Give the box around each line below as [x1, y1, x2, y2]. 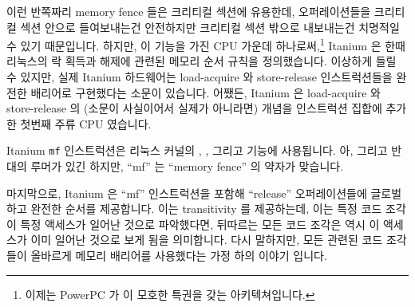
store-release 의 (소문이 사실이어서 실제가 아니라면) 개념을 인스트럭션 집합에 [6, 100, 382, 116]
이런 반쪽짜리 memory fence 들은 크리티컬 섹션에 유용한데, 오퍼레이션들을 [6, 3, 371, 19]
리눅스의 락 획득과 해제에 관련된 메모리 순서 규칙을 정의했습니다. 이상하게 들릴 [6, 53, 397, 69]
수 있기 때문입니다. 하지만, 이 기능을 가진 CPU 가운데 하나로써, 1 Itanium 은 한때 [6, 35, 405, 53]
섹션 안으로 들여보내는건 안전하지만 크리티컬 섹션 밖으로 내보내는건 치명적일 [20, 18, 400, 35]
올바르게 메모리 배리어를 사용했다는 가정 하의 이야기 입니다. [30, 247, 327, 264]
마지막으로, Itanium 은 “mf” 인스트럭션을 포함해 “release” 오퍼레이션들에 [6, 184, 367, 201]
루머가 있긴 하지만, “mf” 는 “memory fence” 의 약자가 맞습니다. [30, 158, 344, 175]
